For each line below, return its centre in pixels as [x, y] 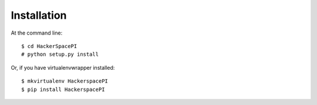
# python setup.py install [60, 55]
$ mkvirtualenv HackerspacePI [65, 81]
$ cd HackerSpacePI [49, 46]
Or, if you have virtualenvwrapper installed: [63, 67]
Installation [39, 15]
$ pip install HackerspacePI [63, 89]
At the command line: [37, 33]
